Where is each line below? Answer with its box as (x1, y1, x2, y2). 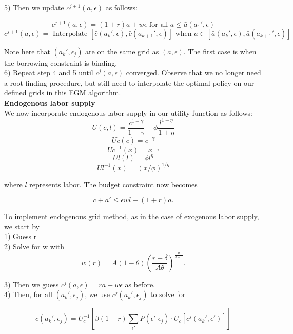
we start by (4, 221, 40, 231)
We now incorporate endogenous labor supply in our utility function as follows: (4, 107, 252, 118)
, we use (85, 289, 110, 300)
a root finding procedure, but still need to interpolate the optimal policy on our (4, 77, 255, 88)
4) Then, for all (4, 289, 52, 300)
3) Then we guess (4, 279, 59, 289)
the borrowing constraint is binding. (4, 57, 118, 68)
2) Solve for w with (4, 241, 65, 251)
